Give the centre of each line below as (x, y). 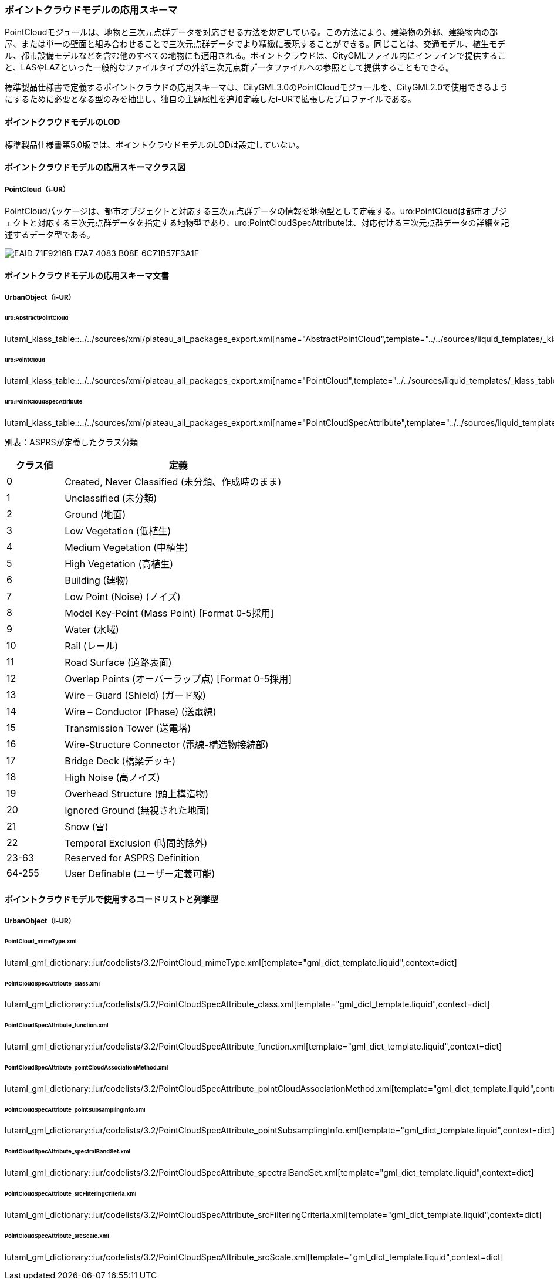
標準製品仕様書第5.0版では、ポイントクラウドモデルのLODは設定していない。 (155, 144)
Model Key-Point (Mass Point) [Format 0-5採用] (169, 613)
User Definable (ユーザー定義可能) (140, 874)
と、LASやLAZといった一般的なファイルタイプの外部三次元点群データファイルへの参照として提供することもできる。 (229, 67)
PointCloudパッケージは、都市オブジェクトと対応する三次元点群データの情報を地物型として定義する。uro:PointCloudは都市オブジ (256, 211)
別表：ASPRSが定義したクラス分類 (72, 442)
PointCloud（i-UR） (37, 189)
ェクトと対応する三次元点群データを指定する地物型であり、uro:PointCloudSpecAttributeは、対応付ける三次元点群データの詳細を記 (257, 222)
